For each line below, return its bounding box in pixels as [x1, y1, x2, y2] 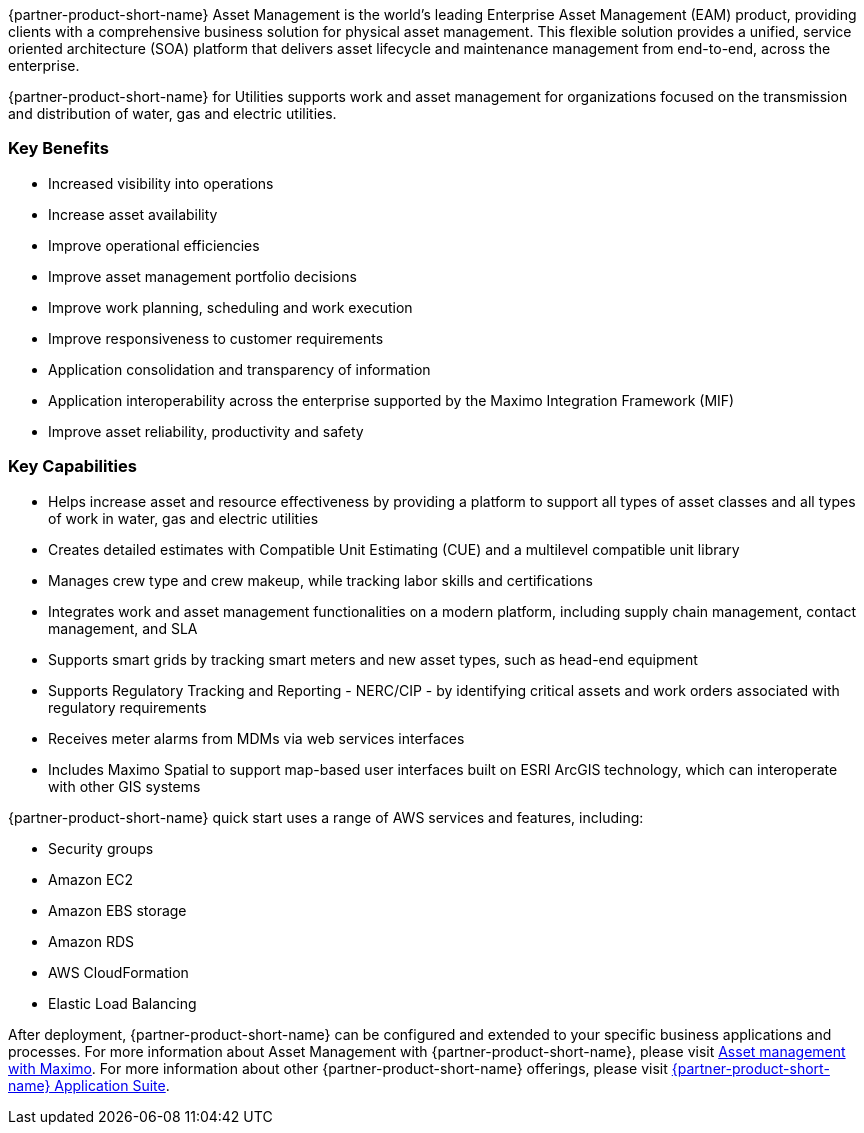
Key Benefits [8, 138, 109, 159]
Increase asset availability [48, 205, 218, 223]
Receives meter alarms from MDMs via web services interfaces [48, 729, 465, 747]
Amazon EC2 [48, 870, 134, 888]
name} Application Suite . [8, 1076, 170, 1094]
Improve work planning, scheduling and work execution [48, 298, 413, 316]
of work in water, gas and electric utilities [48, 509, 319, 527]
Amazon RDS [48, 932, 135, 950]
